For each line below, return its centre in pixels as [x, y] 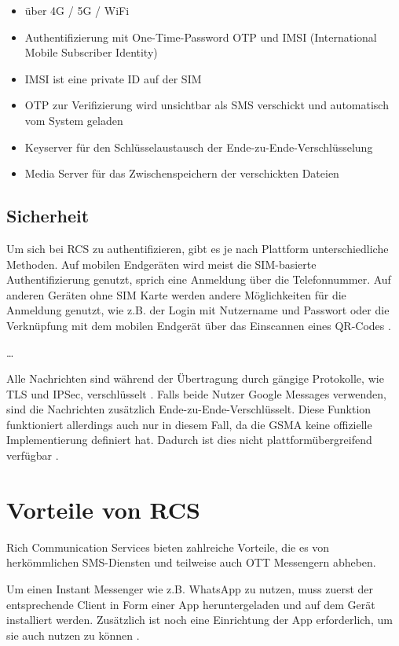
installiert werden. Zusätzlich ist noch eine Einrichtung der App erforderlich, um [199, 620]
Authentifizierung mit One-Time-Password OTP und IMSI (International [201, 37]
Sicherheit [48, 216]
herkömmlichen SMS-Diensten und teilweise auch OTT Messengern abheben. [191, 562]
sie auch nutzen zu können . [73, 635]
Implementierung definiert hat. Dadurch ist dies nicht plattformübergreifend [189, 440]
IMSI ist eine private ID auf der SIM [113, 78]
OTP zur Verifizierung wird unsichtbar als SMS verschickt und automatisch [207, 105]
